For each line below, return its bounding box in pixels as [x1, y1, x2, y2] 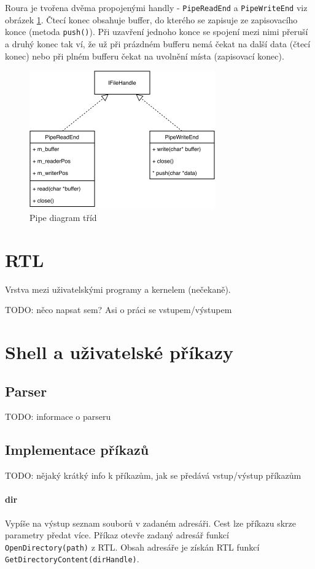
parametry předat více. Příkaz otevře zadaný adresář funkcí [5, 528, 229, 541]
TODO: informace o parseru [5, 410, 111, 423]
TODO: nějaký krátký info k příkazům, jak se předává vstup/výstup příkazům [5, 469, 301, 482]
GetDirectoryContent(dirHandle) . [5, 552, 139, 565]
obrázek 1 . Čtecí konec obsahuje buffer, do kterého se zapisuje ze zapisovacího [5, 13, 298, 26]
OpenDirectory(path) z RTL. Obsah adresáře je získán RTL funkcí [5, 540, 260, 553]
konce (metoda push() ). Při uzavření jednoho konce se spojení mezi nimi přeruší [5, 25, 308, 38]
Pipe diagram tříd [29, 211, 97, 223]
